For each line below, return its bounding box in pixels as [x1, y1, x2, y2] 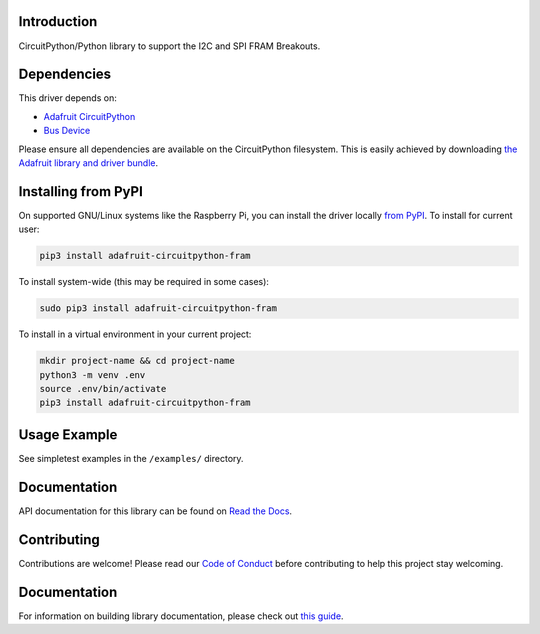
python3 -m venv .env [39, 369, 146, 380]
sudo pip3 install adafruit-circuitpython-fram [39, 303, 277, 314]
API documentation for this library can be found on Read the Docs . [18, 505, 293, 517]
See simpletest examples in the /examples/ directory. [18, 452, 244, 464]
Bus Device [43, 125, 91, 137]
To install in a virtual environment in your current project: [18, 328, 252, 340]
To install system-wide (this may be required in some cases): [18, 276, 270, 288]
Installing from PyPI [18, 183, 144, 200]
